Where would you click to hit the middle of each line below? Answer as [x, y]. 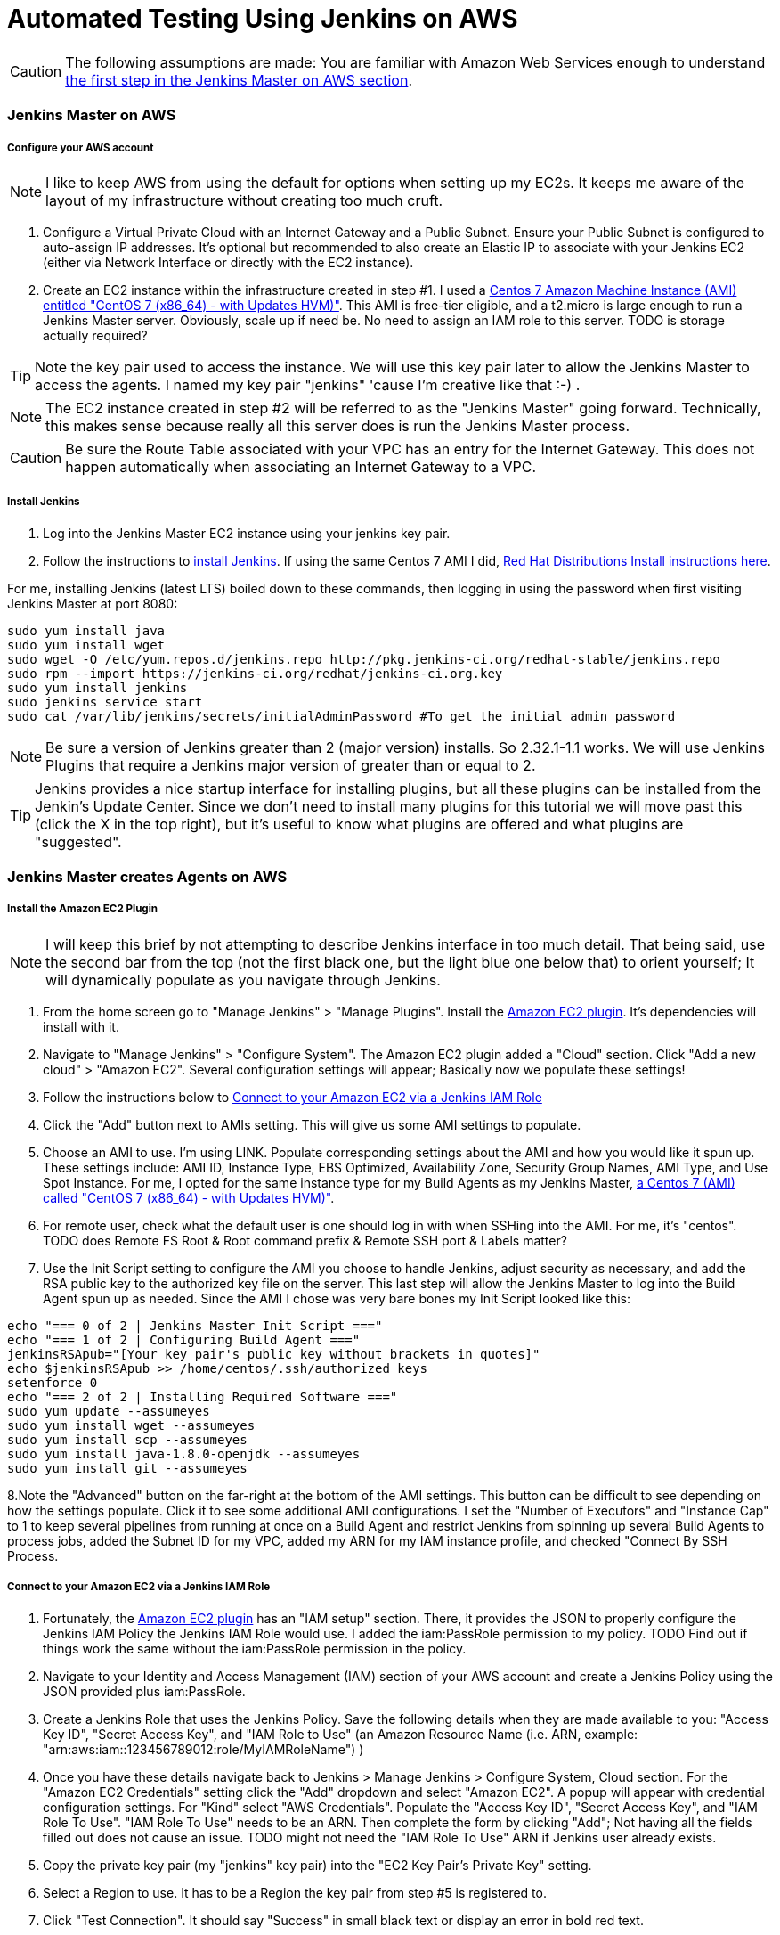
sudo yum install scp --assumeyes [127, 1439]
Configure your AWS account [81, 147]
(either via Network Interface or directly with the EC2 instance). [228, 262]
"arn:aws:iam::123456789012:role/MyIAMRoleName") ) [203, 1749]
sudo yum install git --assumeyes [127, 1468]
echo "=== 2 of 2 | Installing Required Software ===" [203, 1396]
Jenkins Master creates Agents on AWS [147, 877]
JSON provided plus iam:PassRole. [144, 1691]
